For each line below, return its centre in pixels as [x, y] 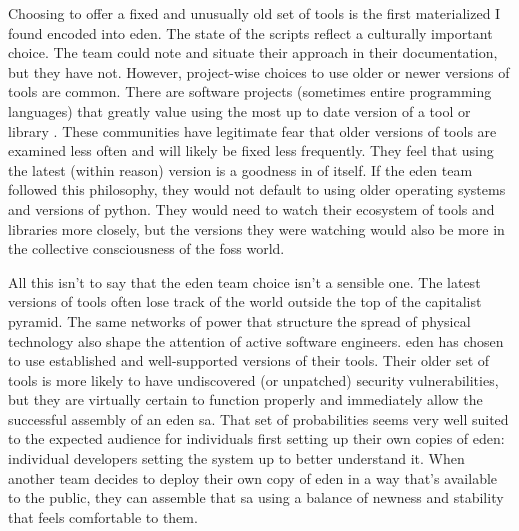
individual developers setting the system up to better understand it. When [236, 458]
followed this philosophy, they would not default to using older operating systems [257, 189]
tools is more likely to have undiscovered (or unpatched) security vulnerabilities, [253, 379]
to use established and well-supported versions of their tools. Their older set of [249, 360]
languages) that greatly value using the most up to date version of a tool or [239, 110]
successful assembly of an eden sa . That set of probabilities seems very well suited [258, 418]
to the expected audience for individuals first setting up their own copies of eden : [256, 438]
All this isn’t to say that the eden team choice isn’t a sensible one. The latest [244, 281]
